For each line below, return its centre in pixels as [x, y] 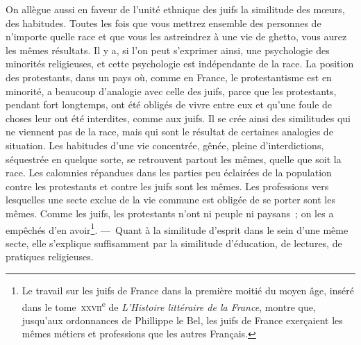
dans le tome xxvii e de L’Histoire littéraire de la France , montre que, [169, 305]
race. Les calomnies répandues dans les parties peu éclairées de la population [169, 172]
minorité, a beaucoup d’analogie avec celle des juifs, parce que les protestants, [171, 91]
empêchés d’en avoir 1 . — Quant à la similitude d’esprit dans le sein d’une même [177, 228]
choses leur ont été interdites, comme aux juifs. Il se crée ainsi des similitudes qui [178, 118]
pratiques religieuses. [50, 256]
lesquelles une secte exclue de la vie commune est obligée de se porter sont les [170, 200]
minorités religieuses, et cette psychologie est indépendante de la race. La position [180, 64]
